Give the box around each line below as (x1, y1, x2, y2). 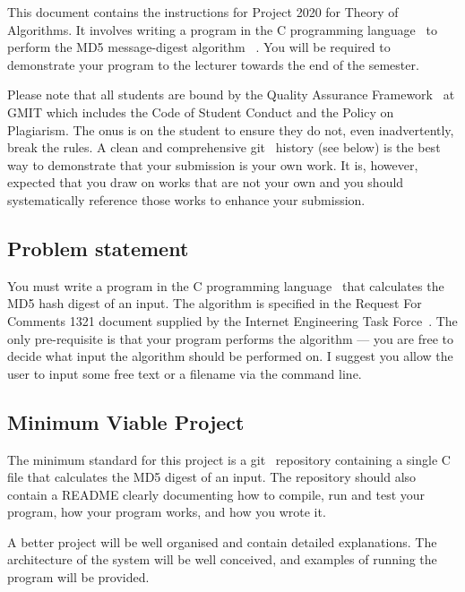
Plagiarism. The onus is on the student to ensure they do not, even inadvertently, (7, 120, 454, 139)
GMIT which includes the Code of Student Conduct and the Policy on (7, 102, 394, 121)
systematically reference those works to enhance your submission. (7, 190, 366, 209)
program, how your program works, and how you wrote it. (7, 502, 326, 521)
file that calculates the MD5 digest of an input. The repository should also (7, 468, 417, 486)
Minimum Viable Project (7, 408, 245, 435)
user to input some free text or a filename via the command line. (7, 364, 362, 382)
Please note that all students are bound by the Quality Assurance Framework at (7, 85, 455, 104)
